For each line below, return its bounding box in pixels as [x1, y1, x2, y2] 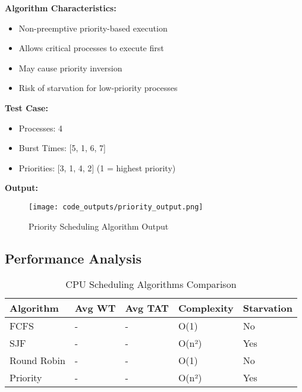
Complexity [178, 301, 234, 315]
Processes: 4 [18, 121, 62, 134]
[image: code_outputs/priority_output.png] [29, 202, 203, 211]
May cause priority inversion [18, 61, 122, 74]
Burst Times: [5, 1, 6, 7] [18, 142, 106, 154]
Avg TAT [125, 301, 169, 315]
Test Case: [5, 101, 48, 114]
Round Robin [10, 353, 65, 368]
